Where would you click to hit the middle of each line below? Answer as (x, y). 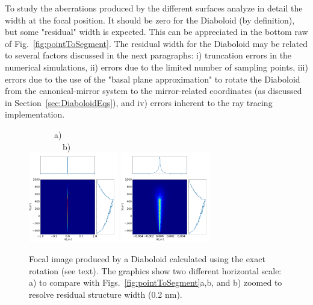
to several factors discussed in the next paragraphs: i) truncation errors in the (148, 55)
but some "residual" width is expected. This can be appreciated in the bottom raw (156, 32)
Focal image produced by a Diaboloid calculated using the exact (147, 259)
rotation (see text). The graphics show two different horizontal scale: (155, 270)
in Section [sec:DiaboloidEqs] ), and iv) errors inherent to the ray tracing (139, 102)
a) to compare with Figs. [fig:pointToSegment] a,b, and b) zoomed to (156, 282)
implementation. (35, 114)
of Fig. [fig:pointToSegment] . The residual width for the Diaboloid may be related (156, 43)
